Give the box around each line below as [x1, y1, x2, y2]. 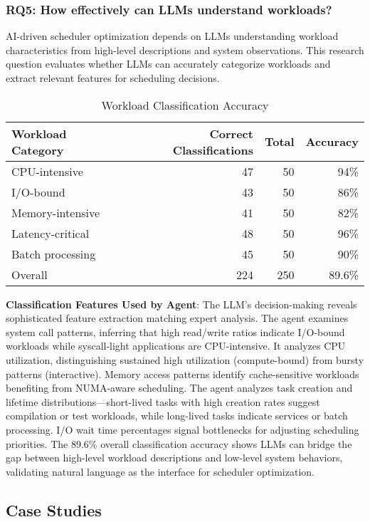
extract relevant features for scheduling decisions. [6, 71, 220, 85]
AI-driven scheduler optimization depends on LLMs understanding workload [6, 28, 339, 43]
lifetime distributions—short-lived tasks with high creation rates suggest [6, 394, 320, 409]
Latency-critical [11, 224, 90, 241]
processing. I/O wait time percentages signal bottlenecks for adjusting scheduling [6, 422, 359, 437]
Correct [209, 125, 253, 142]
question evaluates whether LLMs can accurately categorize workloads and [6, 56, 331, 71]
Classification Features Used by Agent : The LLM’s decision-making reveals [6, 296, 357, 311]
